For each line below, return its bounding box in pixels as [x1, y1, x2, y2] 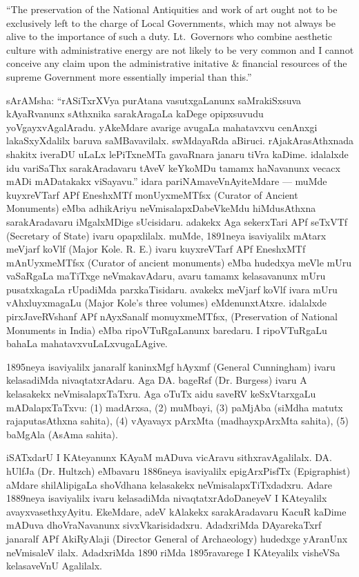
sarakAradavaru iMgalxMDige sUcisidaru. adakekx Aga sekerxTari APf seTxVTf [6, 214, 348, 228]
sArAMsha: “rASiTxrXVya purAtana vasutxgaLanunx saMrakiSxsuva [6, 92, 302, 107]
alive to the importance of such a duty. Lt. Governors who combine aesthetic [6, 29, 332, 43]
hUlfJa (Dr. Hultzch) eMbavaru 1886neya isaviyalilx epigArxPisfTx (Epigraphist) [6, 464, 351, 478]
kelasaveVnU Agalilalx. [6, 558, 102, 573]
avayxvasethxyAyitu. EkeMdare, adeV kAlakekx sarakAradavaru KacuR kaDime [6, 504, 347, 518]
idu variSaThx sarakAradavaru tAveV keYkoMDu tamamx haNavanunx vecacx [6, 160, 340, 175]
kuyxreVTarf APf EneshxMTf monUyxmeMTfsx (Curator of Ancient [6, 187, 298, 202]
